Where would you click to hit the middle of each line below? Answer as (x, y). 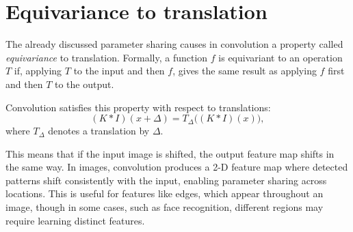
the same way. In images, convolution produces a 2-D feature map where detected (177, 167)
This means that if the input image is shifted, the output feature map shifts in (170, 153)
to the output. (84, 84)
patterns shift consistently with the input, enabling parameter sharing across (166, 180)
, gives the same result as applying (245, 71)
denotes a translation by (99, 131)
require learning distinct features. (75, 220)
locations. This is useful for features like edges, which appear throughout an (165, 193)
